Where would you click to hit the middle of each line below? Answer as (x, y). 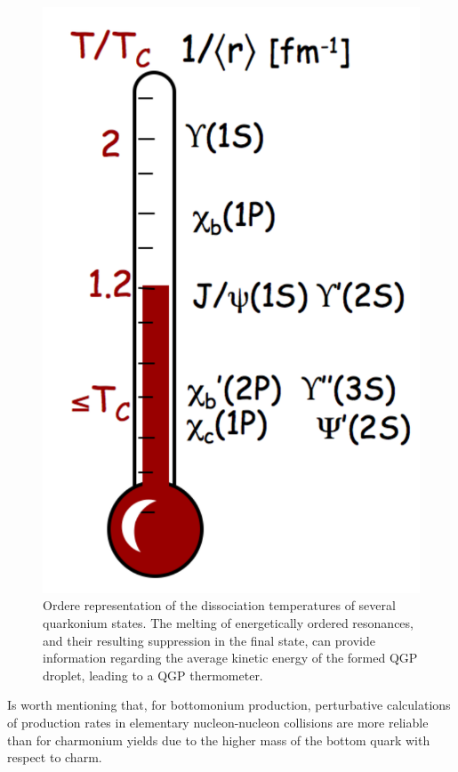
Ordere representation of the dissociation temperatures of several (219, 605)
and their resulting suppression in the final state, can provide (209, 640)
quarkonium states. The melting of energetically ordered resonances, (228, 623)
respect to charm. (55, 757)
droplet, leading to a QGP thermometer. (153, 675)
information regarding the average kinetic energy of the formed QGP (230, 658)
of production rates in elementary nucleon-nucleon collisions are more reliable (218, 722)
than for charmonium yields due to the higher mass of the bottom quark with (219, 740)
